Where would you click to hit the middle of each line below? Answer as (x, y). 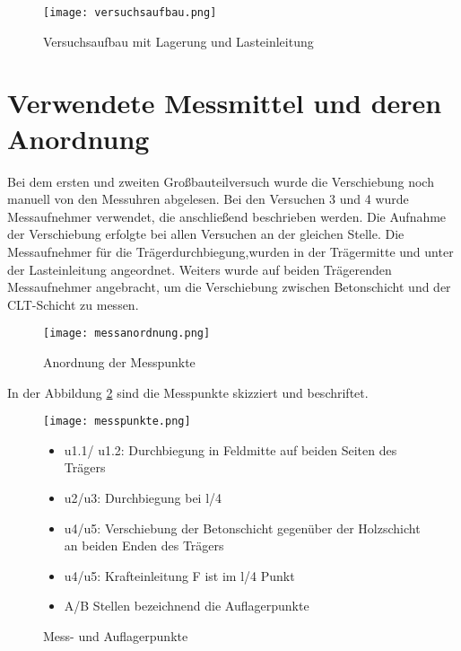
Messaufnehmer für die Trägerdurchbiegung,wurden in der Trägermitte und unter (230, 251)
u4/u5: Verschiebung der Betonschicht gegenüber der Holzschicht (242, 528)
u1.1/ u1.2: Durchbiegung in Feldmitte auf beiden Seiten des (230, 449)
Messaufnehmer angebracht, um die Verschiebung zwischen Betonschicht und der (229, 287)
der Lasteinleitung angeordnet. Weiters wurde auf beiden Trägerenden (200, 269)
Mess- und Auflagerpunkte (116, 635)
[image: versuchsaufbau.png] (130, 13)
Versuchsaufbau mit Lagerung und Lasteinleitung (178, 41)
